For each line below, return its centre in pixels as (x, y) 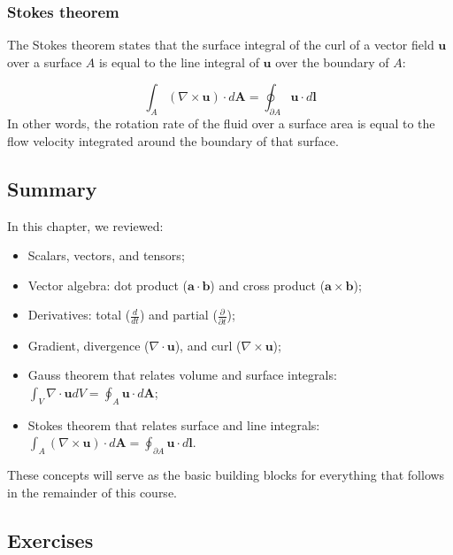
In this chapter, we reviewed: (85, 225)
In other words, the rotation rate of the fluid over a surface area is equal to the (221, 123)
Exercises (50, 540)
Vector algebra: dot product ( (107, 285)
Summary (52, 188)
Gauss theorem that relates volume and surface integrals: (182, 375)
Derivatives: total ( (79, 315)
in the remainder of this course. (92, 492)
